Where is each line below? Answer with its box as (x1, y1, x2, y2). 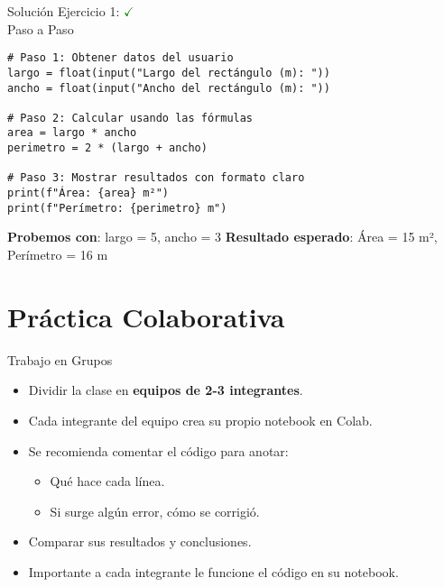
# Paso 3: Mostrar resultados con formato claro (7, 171, 305, 185)
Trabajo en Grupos (7, 350, 113, 369)
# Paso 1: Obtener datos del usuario (7, 51, 234, 65)
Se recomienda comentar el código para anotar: (28, 441, 289, 460)
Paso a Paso (7, 19, 74, 38)
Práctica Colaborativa (7, 298, 285, 335)
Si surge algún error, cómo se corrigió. (50, 501, 260, 520)
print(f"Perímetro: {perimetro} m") (7, 201, 227, 215)
